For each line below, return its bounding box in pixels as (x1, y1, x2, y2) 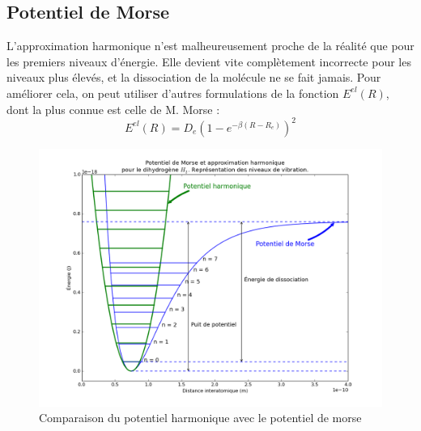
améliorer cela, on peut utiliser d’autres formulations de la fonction (6, 84, 339, 101)
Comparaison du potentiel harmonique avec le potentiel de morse (39, 409, 362, 426)
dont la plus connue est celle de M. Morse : (6, 100, 220, 117)
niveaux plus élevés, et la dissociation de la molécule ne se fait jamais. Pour (6, 69, 381, 86)
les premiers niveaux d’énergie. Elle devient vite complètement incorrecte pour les (6, 53, 411, 70)
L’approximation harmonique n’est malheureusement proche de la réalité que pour (6, 37, 415, 54)
